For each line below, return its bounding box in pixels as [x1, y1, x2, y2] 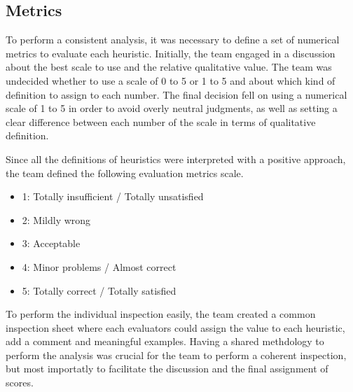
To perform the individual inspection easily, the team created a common [6, 307, 316, 321]
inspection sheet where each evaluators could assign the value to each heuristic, [6, 320, 345, 335]
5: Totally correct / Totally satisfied [22, 283, 176, 297]
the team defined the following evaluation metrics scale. [6, 165, 244, 180]
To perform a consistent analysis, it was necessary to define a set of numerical [6, 32, 340, 47]
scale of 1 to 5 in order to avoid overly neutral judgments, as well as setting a [6, 101, 338, 115]
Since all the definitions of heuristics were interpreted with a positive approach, [6, 151, 346, 166]
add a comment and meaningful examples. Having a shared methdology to [6, 334, 324, 349]
